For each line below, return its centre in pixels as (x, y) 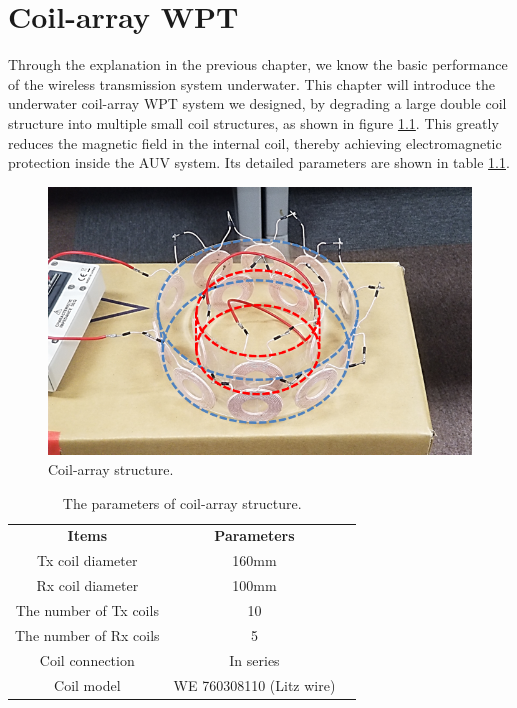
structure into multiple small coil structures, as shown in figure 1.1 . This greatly (253, 122)
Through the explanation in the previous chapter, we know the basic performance (258, 64)
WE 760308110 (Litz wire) (254, 684)
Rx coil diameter (87, 585)
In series (254, 659)
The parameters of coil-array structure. (182, 502)
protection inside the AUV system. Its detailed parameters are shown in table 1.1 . (259, 162)
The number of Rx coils (87, 634)
